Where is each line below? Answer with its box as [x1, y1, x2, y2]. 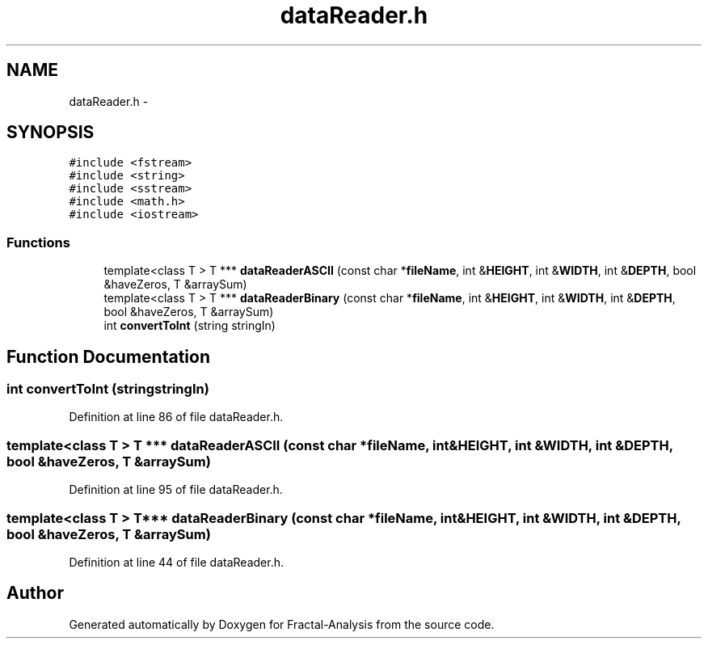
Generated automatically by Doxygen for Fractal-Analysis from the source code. [69, 617, 495, 631]
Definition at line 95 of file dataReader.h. [69, 483, 283, 497]
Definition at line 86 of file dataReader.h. [69, 410, 284, 424]
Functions [6, 234, 70, 251]
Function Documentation [6, 346, 210, 367]
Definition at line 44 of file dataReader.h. [69, 554, 284, 569]
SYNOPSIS [6, 122, 95, 143]
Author [6, 583, 64, 604]
